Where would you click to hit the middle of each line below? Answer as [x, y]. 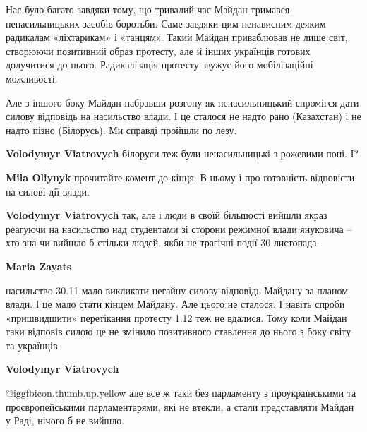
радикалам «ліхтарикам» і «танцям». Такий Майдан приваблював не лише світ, [177, 37]
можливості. [32, 78]
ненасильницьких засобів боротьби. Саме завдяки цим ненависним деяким [166, 23]
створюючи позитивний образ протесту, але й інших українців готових [158, 50]
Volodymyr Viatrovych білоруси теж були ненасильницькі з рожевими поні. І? [182, 154]
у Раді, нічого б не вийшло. [65, 420]
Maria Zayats [39, 266]
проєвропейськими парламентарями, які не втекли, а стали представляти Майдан [180, 406]
